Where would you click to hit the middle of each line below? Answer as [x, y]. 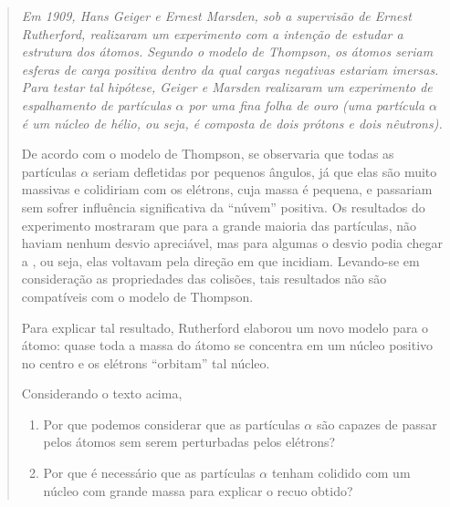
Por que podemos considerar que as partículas [172, 424]
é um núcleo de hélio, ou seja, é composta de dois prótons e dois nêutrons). [232, 123]
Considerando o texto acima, [102, 393]
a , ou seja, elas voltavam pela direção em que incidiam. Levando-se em [220, 260]
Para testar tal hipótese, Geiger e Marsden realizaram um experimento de [227, 87]
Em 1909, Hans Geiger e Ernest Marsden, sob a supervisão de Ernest [216, 16]
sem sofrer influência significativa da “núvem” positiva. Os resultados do [223, 207]
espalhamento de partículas [96, 104]
